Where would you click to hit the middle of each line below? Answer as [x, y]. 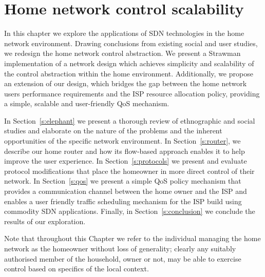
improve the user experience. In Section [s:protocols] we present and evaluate [126, 161]
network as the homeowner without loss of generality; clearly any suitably [120, 248]
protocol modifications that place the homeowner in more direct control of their [129, 171]
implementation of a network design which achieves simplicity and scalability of [129, 63]
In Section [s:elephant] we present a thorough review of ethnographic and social [130, 120]
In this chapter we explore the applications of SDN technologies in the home [124, 33]
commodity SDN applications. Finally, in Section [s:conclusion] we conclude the [130, 211]
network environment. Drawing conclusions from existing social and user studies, [131, 43]
